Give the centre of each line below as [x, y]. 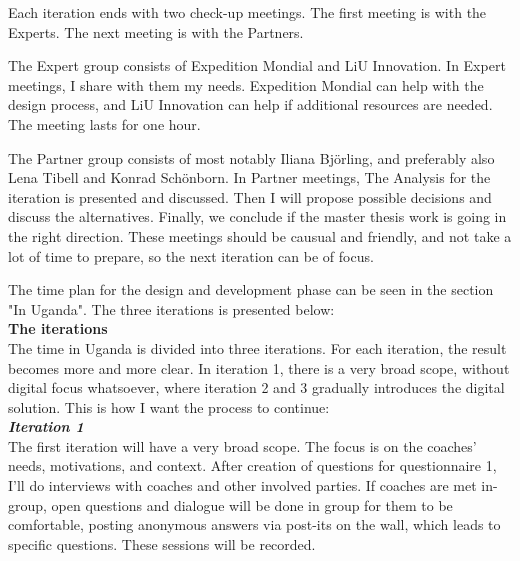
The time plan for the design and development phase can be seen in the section [251, 289]
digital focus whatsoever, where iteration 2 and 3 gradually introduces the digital [256, 387]
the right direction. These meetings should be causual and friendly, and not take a [260, 235]
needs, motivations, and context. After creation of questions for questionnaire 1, [252, 465]
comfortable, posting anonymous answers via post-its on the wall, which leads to [254, 524]
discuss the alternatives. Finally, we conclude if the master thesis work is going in [257, 216]
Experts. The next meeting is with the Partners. [156, 31]
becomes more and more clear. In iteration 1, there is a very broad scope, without [259, 367]
